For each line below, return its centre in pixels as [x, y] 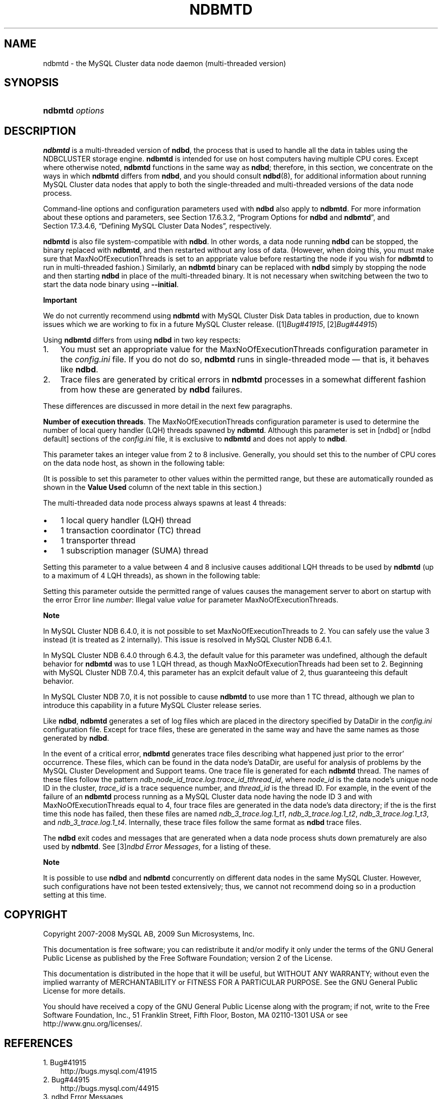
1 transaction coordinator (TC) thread [131, 531]
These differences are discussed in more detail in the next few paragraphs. [168, 406]
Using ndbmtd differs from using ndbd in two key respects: [142, 340]
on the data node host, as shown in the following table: [134, 463]
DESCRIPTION [40, 131]
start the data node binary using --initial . [111, 285]
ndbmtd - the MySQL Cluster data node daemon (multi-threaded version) [164, 63]
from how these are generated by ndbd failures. [151, 390]
